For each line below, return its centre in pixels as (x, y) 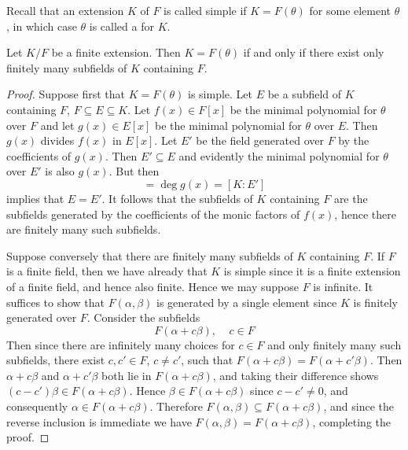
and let (57, 125)
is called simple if (205, 10)
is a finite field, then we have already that (107, 271)
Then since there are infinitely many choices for (121, 344)
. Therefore (176, 406)
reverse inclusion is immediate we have (99, 421)
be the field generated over (260, 140)
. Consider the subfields (143, 317)
